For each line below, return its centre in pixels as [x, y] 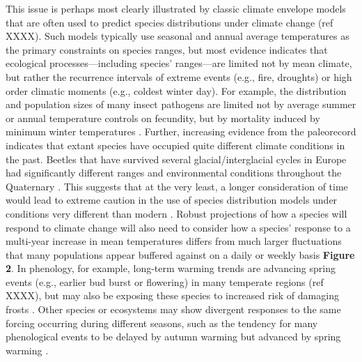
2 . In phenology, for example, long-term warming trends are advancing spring [171, 268]
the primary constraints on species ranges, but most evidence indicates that [167, 49]
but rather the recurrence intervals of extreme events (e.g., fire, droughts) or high [179, 76]
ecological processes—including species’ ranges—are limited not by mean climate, [179, 63]
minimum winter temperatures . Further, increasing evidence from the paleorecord [181, 131]
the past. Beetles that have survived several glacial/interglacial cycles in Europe [176, 159]
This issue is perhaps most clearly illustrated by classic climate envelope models [176, 8]
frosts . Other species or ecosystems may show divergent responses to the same [173, 309]
